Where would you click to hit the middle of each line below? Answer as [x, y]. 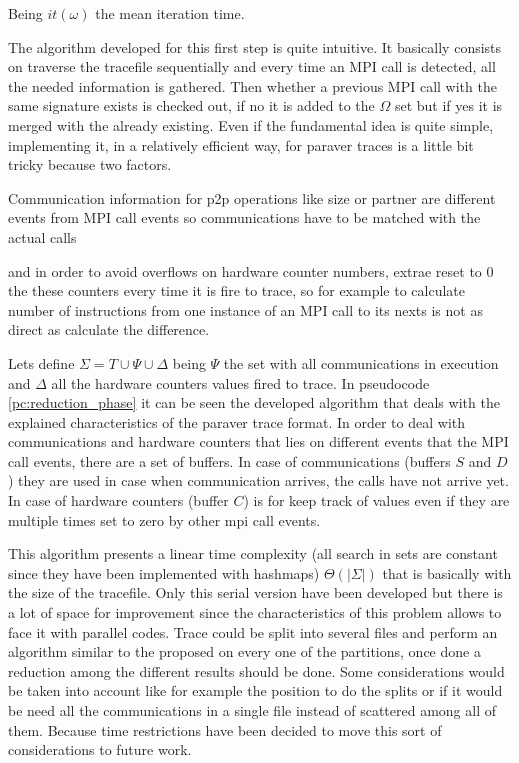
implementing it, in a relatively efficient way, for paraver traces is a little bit [241, 144]
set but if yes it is [448, 105]
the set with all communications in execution [361, 362]
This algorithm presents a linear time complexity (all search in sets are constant [253, 553]
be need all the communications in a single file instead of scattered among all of [252, 710]
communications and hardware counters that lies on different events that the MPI [258, 441]
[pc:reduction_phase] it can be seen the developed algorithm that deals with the [254, 402]
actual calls [42, 236]
